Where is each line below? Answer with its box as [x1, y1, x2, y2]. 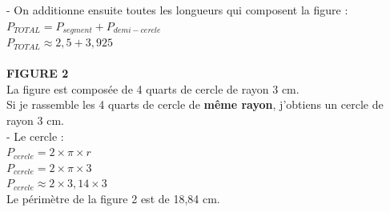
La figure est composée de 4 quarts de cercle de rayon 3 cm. [6, 80, 300, 97]
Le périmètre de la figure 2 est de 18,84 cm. [6, 190, 220, 206]
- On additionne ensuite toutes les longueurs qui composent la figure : [6, 2, 348, 18]
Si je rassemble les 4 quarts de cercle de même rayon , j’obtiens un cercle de [6, 96, 384, 113]
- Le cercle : [6, 127, 64, 144]
